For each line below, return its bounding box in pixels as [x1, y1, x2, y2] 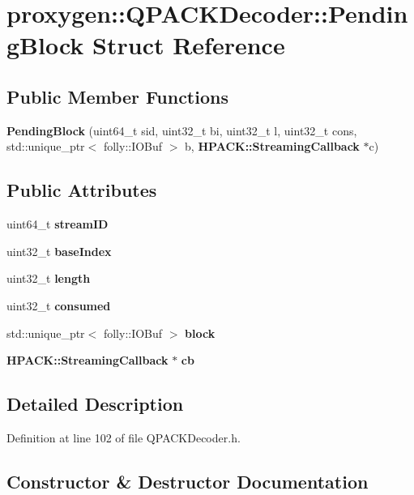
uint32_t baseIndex [6, 242, 112, 259]
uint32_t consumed [6, 297, 111, 314]
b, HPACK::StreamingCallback [185, 138, 360, 155]
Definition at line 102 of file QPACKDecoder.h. [6, 429, 241, 446]
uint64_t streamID [6, 215, 109, 233]
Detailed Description [6, 391, 184, 416]
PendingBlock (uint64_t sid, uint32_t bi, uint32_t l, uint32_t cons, [6, 122, 357, 139]
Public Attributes [6, 177, 157, 203]
